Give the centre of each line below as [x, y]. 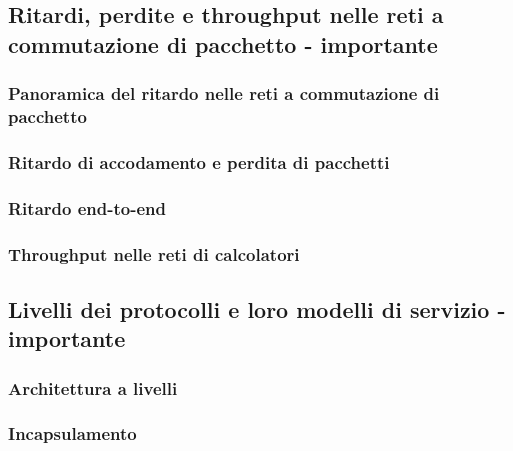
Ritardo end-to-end [87, 207]
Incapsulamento [72, 433]
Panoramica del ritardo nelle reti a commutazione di [224, 93]
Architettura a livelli [93, 387]
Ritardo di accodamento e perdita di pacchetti [199, 161]
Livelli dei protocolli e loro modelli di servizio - [257, 308]
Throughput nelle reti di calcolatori [154, 253]
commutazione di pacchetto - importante [223, 43]
